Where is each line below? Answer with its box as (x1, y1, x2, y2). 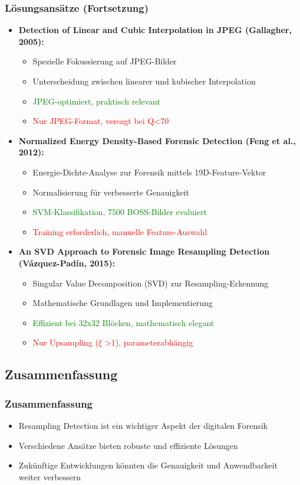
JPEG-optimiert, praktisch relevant (32, 95, 160, 107)
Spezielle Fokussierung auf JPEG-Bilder (32, 55, 177, 67)
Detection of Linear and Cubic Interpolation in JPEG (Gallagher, (18, 24, 292, 36)
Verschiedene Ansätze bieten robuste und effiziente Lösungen (18, 439, 238, 451)
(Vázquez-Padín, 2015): (18, 256, 116, 269)
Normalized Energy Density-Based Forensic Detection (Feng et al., (18, 134, 296, 147)
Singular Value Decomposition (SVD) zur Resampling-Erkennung (32, 276, 269, 289)
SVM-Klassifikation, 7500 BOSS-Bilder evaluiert (32, 206, 207, 218)
